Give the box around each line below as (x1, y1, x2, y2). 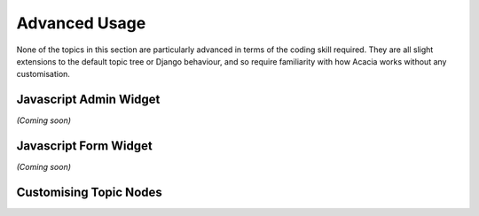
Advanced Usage (16, 13, 146, 33)
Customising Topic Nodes (16, 184, 163, 199)
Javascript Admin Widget (16, 92, 161, 107)
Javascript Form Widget (16, 138, 153, 154)
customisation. (16, 69, 71, 80)
